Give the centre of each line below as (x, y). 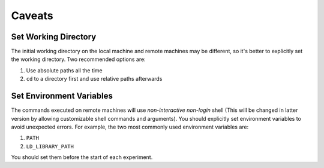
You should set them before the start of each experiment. (82, 157)
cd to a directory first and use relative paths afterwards (94, 79)
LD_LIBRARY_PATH (50, 146)
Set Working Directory (54, 37)
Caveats (32, 16)
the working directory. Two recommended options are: (79, 59)
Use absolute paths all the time (64, 70)
